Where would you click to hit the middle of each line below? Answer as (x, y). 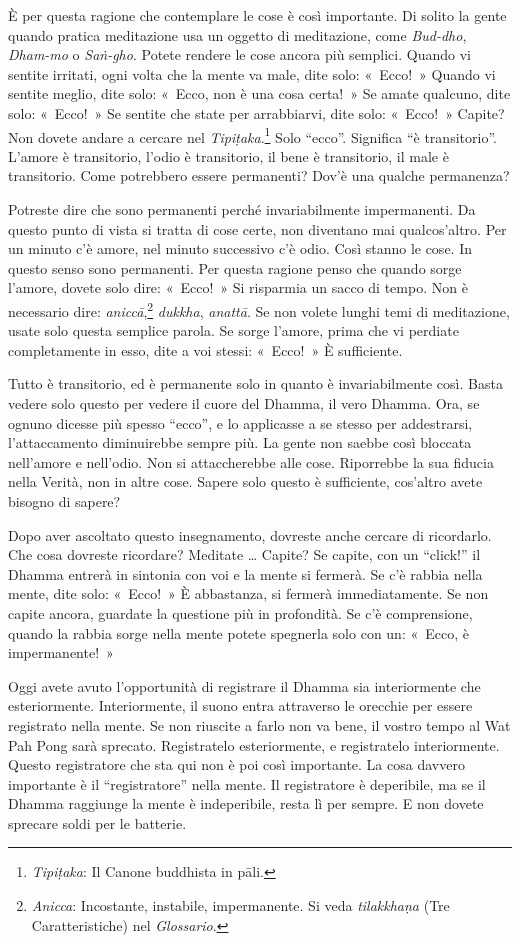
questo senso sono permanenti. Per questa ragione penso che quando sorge (235, 267)
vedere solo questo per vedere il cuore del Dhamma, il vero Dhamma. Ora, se (244, 403)
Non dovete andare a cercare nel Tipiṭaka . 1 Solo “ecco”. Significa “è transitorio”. (252, 135)
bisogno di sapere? (64, 500)
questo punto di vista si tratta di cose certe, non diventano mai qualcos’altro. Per (257, 228)
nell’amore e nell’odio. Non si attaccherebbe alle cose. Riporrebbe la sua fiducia (251, 461)
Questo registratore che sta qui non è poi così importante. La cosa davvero (236, 764)
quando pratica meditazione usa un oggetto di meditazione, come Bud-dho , (237, 34)
